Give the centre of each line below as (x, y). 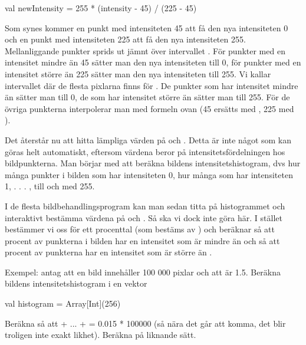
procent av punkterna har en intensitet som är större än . (108, 252)
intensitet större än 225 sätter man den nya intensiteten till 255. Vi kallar (138, 73)
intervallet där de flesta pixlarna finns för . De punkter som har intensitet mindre (152, 85)
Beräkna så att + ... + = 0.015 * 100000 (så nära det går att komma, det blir (145, 323)
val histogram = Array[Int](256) (63, 303)
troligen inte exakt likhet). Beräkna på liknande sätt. (101, 335)
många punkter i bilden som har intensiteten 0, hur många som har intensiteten (149, 174)
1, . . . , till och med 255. (50, 186)
